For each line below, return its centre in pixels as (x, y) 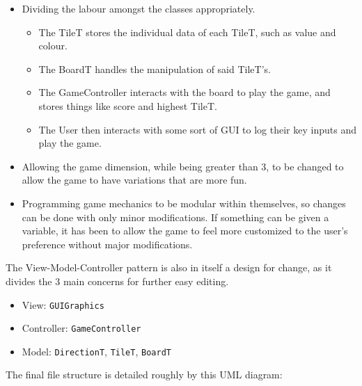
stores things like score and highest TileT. (128, 105)
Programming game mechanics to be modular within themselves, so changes (184, 203)
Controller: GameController (81, 328)
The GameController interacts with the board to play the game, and (184, 92)
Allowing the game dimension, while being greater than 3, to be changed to (183, 166)
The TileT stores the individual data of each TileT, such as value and (187, 32)
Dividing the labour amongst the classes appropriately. (139, 8)
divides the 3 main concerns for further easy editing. (117, 281)
